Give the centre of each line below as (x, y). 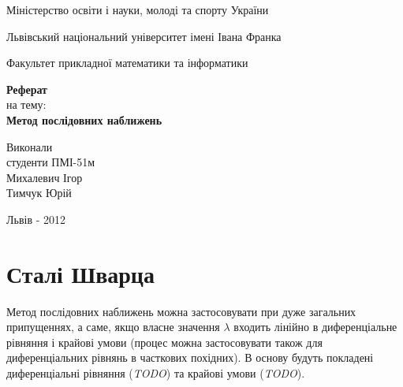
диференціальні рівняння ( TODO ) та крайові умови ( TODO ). (156, 373)
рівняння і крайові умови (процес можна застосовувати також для (164, 342)
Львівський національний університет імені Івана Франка (144, 36)
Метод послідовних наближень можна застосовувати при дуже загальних (181, 311)
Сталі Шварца (80, 273)
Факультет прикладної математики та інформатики (127, 63)
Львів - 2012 (36, 219)
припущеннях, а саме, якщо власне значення (113, 327)
